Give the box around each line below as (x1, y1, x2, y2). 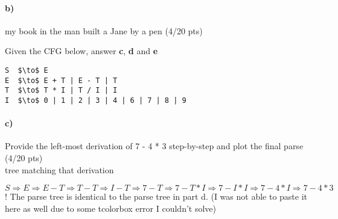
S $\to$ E (5, 66, 48, 75)
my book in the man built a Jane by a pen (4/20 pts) (5, 24, 203, 37)
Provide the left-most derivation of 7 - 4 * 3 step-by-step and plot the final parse (5, 140, 304, 152)
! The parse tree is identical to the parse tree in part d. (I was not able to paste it (5, 190, 308, 203)
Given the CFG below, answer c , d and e (5, 45, 158, 57)
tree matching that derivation (5, 163, 114, 176)
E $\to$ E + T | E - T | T (5, 76, 118, 85)
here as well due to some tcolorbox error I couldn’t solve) (5, 202, 216, 214)
